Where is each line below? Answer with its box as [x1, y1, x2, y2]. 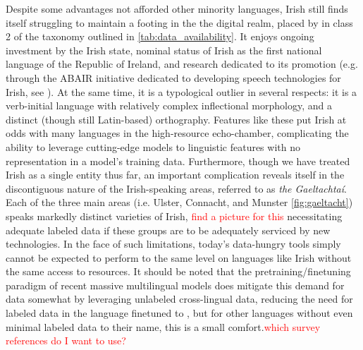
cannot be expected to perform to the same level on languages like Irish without [6, 250, 352, 265]
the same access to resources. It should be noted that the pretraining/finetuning [6, 264, 351, 279]
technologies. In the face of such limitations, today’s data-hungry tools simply [6, 236, 341, 251]
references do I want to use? [6, 333, 126, 348]
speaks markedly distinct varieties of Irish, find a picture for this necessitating [6, 208, 343, 223]
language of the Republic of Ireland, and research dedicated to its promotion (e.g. [6, 56, 358, 71]
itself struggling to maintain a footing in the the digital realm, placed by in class [6, 15, 353, 30]
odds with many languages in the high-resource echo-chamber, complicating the [6, 126, 349, 140]
